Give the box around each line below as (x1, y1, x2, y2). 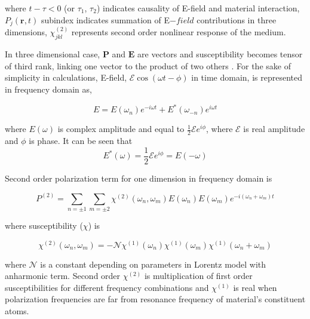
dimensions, (5, 26, 47, 38)
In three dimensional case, (5, 48, 100, 60)
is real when (233, 281, 277, 293)
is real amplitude (243, 122, 305, 135)
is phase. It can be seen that (29, 134, 133, 146)
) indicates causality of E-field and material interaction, (96, 2, 300, 14)
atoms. (5, 304, 29, 317)
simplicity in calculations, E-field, (5, 71, 127, 84)
